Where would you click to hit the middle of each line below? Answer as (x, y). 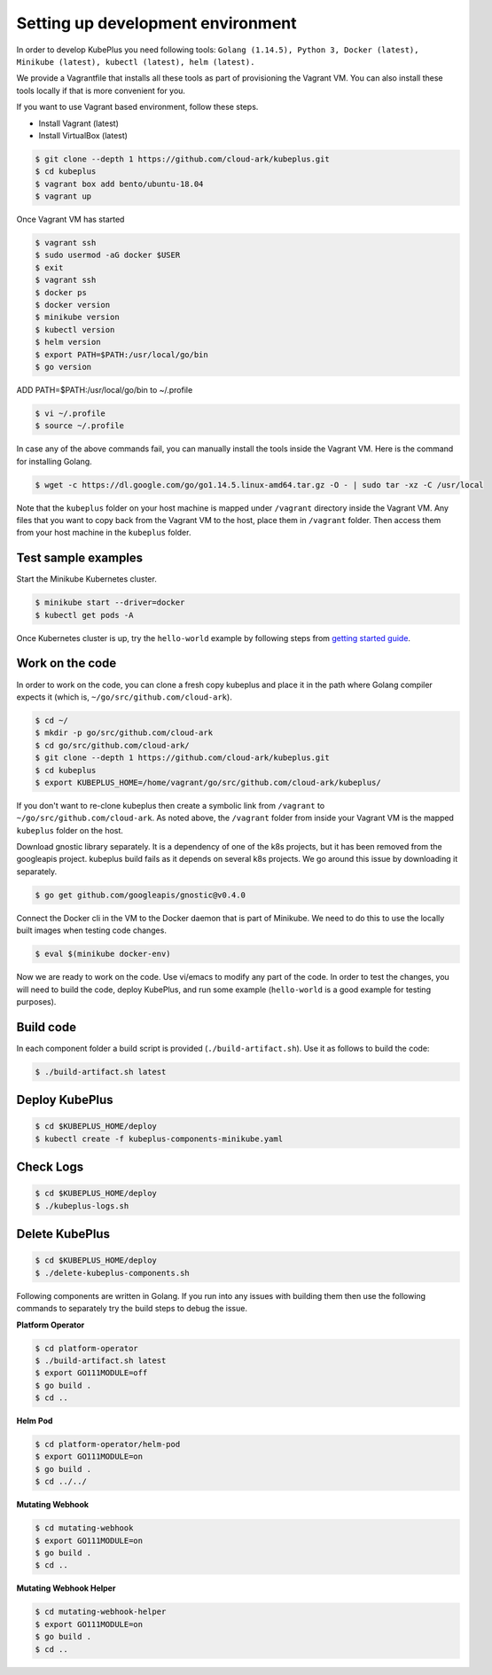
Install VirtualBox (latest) (83, 135)
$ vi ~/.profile (70, 413)
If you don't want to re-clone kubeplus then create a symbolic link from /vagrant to (171, 805)
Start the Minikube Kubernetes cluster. (86, 579)
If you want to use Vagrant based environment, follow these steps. (137, 107)
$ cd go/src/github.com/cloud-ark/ (112, 745)
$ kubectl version (75, 329)
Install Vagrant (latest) (79, 123)
